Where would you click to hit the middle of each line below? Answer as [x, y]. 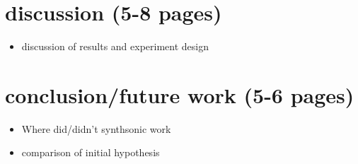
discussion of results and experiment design [115, 46]
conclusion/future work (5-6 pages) [180, 94]
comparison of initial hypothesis [91, 152]
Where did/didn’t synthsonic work [96, 128]
